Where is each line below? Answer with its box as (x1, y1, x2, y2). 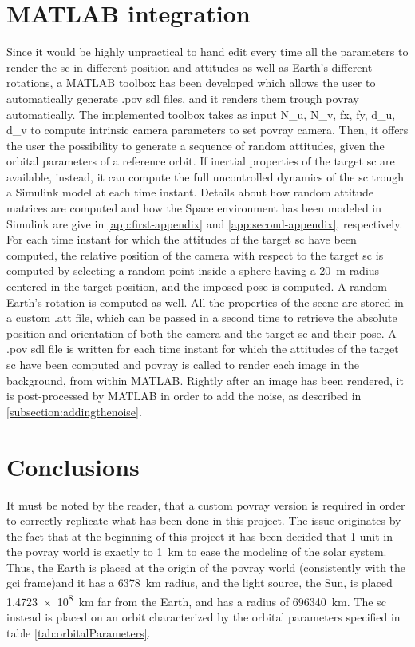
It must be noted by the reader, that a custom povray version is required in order (6, 496, 405, 513)
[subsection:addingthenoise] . (6, 403, 142, 419)
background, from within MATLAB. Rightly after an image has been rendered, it (6, 371, 404, 388)
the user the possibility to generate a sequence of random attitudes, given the (6, 137, 385, 153)
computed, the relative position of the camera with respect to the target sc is (6, 246, 384, 263)
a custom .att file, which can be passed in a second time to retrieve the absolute (6, 309, 397, 326)
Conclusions (6, 450, 140, 482)
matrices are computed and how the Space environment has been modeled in (6, 200, 382, 216)
